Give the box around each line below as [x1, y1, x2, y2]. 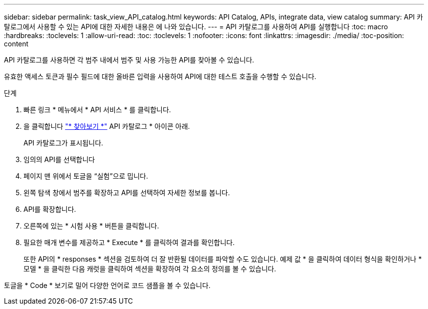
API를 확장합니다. [23, 205, 76, 213]
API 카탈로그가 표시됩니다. [23, 139, 104, 147]
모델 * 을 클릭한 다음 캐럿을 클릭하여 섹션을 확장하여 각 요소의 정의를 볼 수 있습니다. [23, 265, 276, 273]
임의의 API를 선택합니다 [23, 155, 95, 164]
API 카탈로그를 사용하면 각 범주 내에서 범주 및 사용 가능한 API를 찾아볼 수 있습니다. [4, 56, 255, 64]
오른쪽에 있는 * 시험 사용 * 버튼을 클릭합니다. [23, 222, 159, 230]
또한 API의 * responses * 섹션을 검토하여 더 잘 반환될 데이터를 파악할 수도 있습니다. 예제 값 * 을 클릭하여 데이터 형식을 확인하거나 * [23, 255, 422, 263]
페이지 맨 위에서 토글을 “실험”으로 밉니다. [23, 172, 149, 180]
